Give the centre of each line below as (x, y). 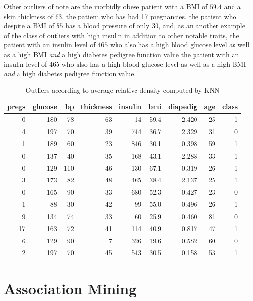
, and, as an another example (202, 26)
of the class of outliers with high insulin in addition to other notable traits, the (122, 35)
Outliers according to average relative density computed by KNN (123, 90)
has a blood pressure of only (107, 26)
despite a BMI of (29, 26)
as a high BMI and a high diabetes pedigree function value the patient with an (122, 54)
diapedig (183, 107)
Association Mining (70, 288)
